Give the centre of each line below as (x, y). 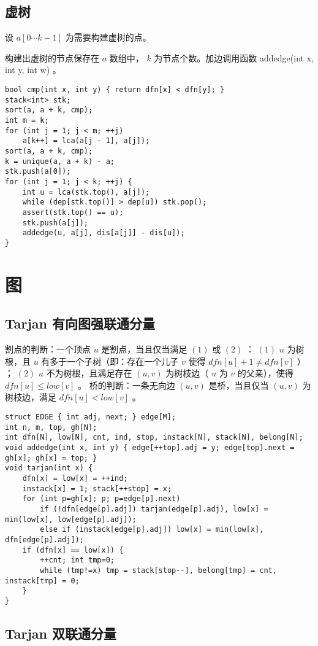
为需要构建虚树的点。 (108, 37)
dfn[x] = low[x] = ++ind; (75, 478)
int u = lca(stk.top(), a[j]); (86, 192)
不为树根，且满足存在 (89, 373)
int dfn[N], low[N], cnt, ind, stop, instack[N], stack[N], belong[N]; (154, 438)
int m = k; (27, 120)
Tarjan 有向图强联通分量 (80, 323)
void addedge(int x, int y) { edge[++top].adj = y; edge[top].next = (150, 448)
